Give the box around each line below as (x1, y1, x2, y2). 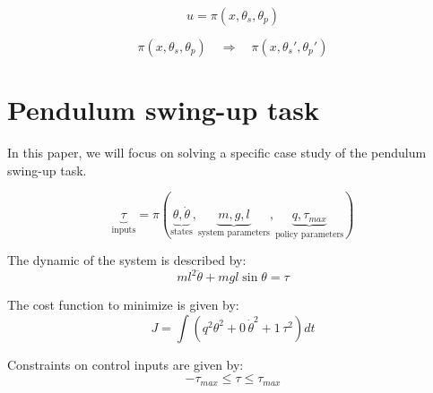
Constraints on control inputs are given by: (7, 355, 244, 373)
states (170, 227, 193, 237)
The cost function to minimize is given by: (7, 295, 239, 314)
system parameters (198, 228, 270, 238)
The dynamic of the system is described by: (7, 251, 247, 269)
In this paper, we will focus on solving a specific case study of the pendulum (7, 143, 427, 162)
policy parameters (275, 229, 344, 239)
